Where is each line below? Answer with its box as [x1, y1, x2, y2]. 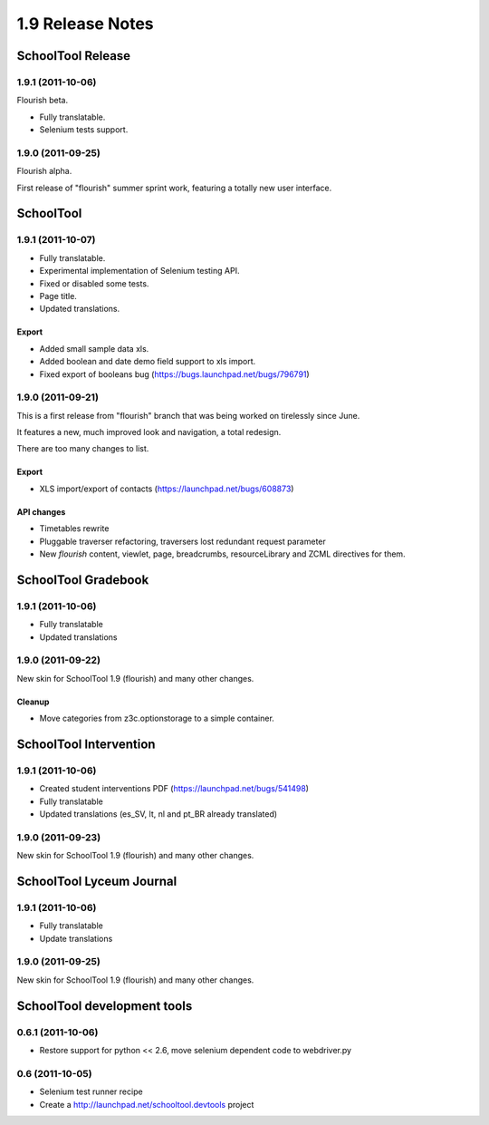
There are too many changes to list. [16, 443, 149, 454]
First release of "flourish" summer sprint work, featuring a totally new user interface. [16, 182, 332, 193]
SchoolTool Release [16, 48, 131, 63]
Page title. [39, 290, 77, 301]
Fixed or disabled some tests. [39, 277, 149, 289]
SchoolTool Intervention [16, 736, 156, 752]
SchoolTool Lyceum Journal [16, 873, 177, 888]
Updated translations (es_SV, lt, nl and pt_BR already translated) [39, 809, 278, 820]
